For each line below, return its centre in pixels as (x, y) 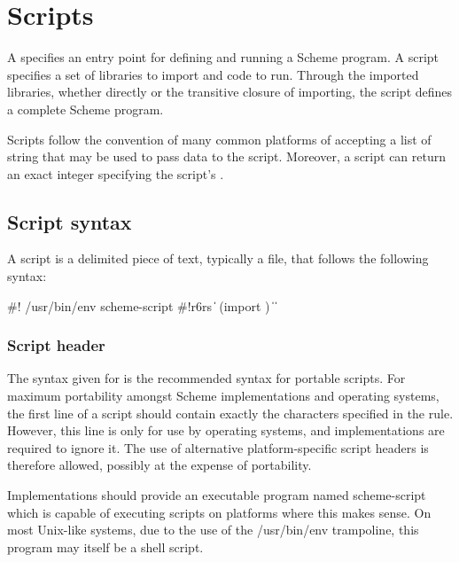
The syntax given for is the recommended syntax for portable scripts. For (206, 378)
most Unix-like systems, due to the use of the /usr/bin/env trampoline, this (213, 530)
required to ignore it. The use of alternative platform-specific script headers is (218, 447)
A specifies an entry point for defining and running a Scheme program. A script (223, 57)
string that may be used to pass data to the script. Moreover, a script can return (226, 156)
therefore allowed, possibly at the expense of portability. (159, 465)
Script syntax (70, 221)
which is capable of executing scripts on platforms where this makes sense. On (219, 512)
